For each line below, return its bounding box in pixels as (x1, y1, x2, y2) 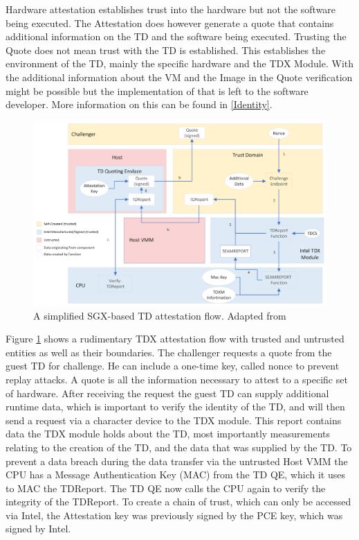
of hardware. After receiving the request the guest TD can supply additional (6, 385, 329, 400)
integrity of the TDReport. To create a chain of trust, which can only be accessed (6, 494, 351, 509)
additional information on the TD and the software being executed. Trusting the (6, 29, 347, 44)
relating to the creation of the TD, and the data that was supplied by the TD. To (6, 439, 352, 454)
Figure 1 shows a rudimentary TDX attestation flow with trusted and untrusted (6, 331, 344, 346)
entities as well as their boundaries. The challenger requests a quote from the (6, 345, 332, 359)
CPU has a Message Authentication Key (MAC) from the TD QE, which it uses (6, 467, 345, 482)
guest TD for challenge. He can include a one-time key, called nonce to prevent (6, 358, 340, 373)
